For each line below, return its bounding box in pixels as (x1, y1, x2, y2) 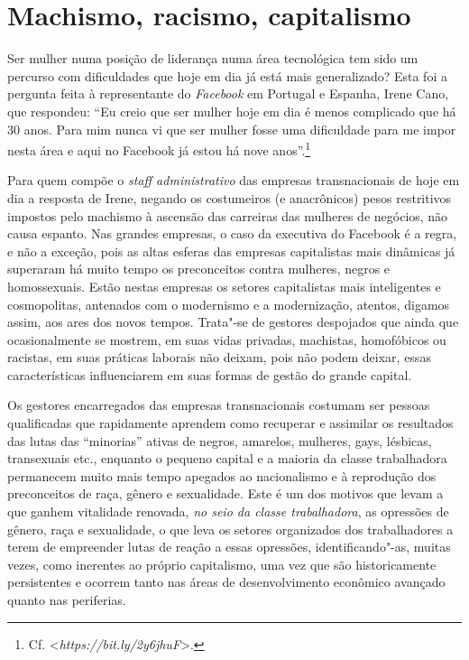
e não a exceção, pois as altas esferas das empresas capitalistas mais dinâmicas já (7, 241, 455, 260)
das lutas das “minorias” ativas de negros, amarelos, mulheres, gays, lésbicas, (7, 431, 432, 450)
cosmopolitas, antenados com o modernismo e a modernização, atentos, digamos (7, 294, 450, 313)
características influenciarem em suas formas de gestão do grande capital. (7, 365, 412, 384)
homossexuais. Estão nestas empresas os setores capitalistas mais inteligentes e (7, 276, 441, 295)
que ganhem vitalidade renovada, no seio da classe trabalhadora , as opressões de (7, 502, 449, 521)
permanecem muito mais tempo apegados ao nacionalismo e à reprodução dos (7, 466, 437, 485)
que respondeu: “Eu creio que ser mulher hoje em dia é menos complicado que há (7, 101, 456, 120)
